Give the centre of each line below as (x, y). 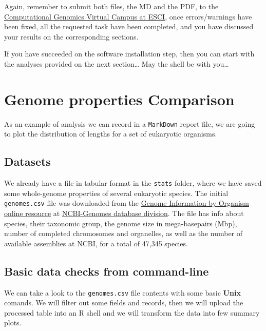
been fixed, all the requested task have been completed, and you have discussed (129, 26)
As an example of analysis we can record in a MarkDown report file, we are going (130, 123)
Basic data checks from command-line (107, 271)
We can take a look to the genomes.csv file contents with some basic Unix (122, 292)
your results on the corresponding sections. (71, 36)
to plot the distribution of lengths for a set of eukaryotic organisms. (111, 134)
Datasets (27, 161)
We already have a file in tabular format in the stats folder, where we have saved (133, 183)
